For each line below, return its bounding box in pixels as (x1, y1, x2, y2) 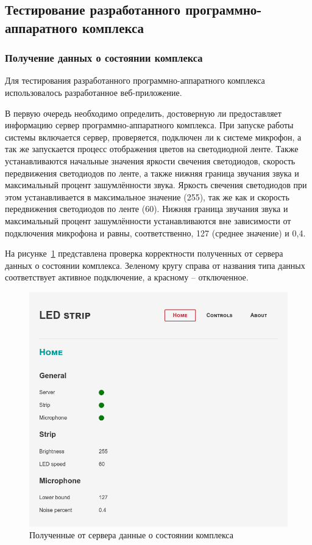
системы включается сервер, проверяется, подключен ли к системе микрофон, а (5, 130, 302, 143)
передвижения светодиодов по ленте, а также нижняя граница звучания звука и (5, 166, 299, 179)
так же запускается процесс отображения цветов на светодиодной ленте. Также (5, 142, 299, 155)
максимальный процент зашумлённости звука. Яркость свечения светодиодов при (5, 178, 307, 191)
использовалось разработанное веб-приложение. (5, 86, 182, 98)
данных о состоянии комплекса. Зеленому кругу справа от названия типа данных (5, 258, 305, 271)
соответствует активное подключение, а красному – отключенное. (5, 271, 249, 283)
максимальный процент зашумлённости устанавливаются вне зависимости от (5, 214, 291, 227)
